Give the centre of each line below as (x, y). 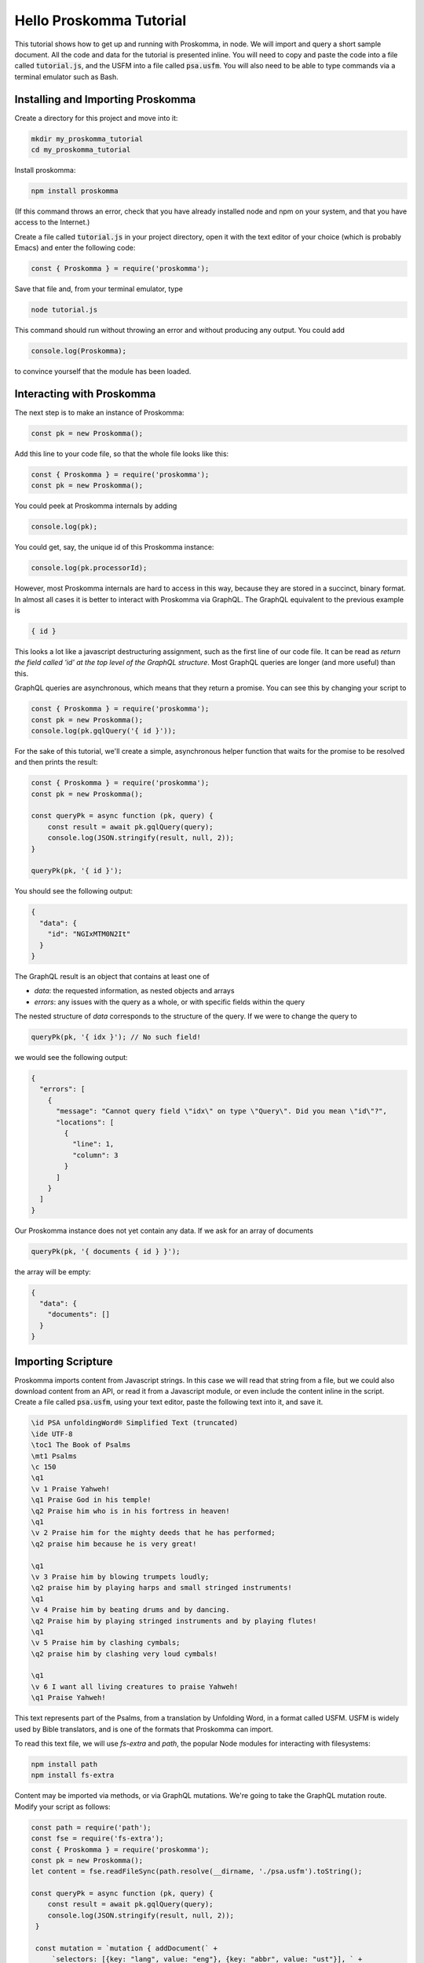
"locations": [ (85, 1122)
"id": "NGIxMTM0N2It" (89, 934)
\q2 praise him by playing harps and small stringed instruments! (161, 1588)
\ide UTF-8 (52, 1434)
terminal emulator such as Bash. (67, 77)
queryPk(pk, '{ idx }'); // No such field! (116, 1037)
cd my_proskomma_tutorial (81, 150)
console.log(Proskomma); (79, 351)
